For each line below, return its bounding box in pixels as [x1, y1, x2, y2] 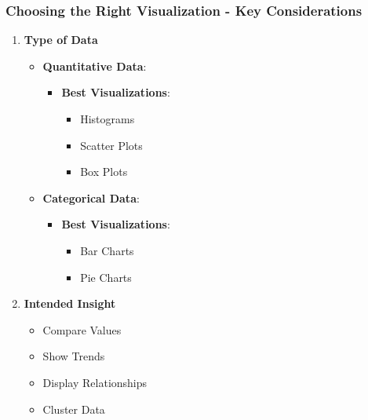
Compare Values [42, 321, 122, 338]
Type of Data [24, 31, 98, 48]
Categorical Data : [42, 189, 140, 206]
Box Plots [80, 163, 128, 180]
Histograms [80, 111, 135, 126]
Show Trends [42, 348, 105, 364]
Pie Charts [80, 268, 132, 285]
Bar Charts [80, 242, 134, 258]
